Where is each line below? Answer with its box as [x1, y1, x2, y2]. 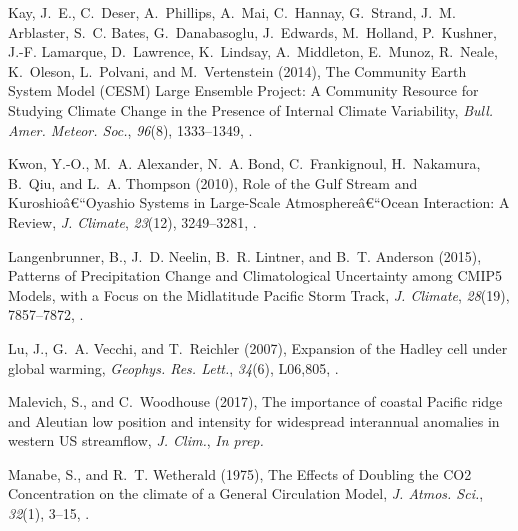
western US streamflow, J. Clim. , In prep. [8, 430, 264, 451]
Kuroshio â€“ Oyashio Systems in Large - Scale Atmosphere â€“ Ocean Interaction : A [8, 192, 510, 213]
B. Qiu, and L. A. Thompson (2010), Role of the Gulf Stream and [8, 172, 418, 193]
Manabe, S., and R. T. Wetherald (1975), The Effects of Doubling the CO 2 [8, 463, 472, 484]
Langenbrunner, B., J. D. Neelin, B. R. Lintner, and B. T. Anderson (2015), [8, 245, 482, 266]
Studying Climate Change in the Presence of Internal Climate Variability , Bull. [8, 99, 494, 120]
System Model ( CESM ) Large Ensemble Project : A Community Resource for [8, 80, 479, 101]
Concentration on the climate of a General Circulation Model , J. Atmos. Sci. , [8, 483, 484, 504]
